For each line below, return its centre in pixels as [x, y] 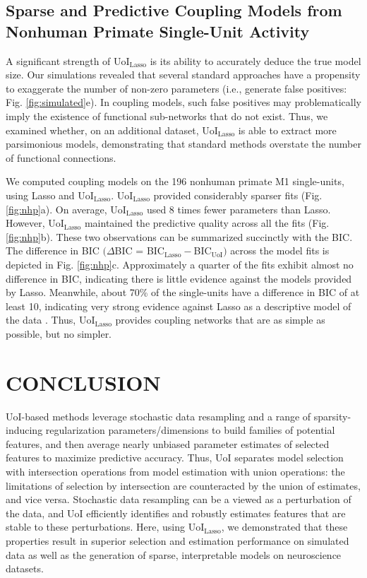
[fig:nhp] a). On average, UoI [66, 209]
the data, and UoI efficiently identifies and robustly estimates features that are [176, 513]
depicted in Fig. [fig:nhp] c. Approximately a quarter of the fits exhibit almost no [180, 264]
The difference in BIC [53, 250]
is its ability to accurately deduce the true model [255, 60]
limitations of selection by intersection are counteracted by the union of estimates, [183, 485]
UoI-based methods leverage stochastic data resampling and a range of [158, 416]
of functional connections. [61, 157]
